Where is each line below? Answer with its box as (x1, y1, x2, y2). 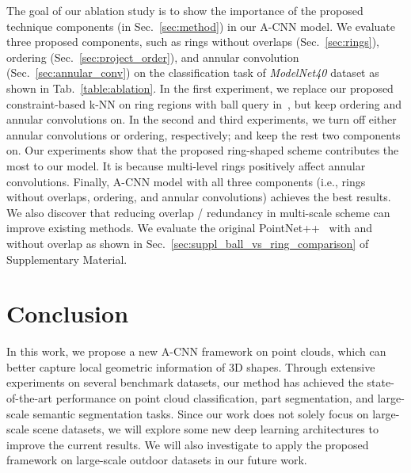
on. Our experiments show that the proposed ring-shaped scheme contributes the (6, 142, 399, 158)
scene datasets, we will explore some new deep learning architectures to (32, 421, 379, 437)
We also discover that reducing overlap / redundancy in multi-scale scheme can (6, 204, 390, 220)
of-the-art (6, 390, 52, 406)
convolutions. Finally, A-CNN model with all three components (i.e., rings (6, 173, 366, 189)
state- (367, 374, 394, 391)
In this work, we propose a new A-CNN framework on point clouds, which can (6, 343, 386, 360)
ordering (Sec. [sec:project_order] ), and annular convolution (6, 48, 299, 65)
